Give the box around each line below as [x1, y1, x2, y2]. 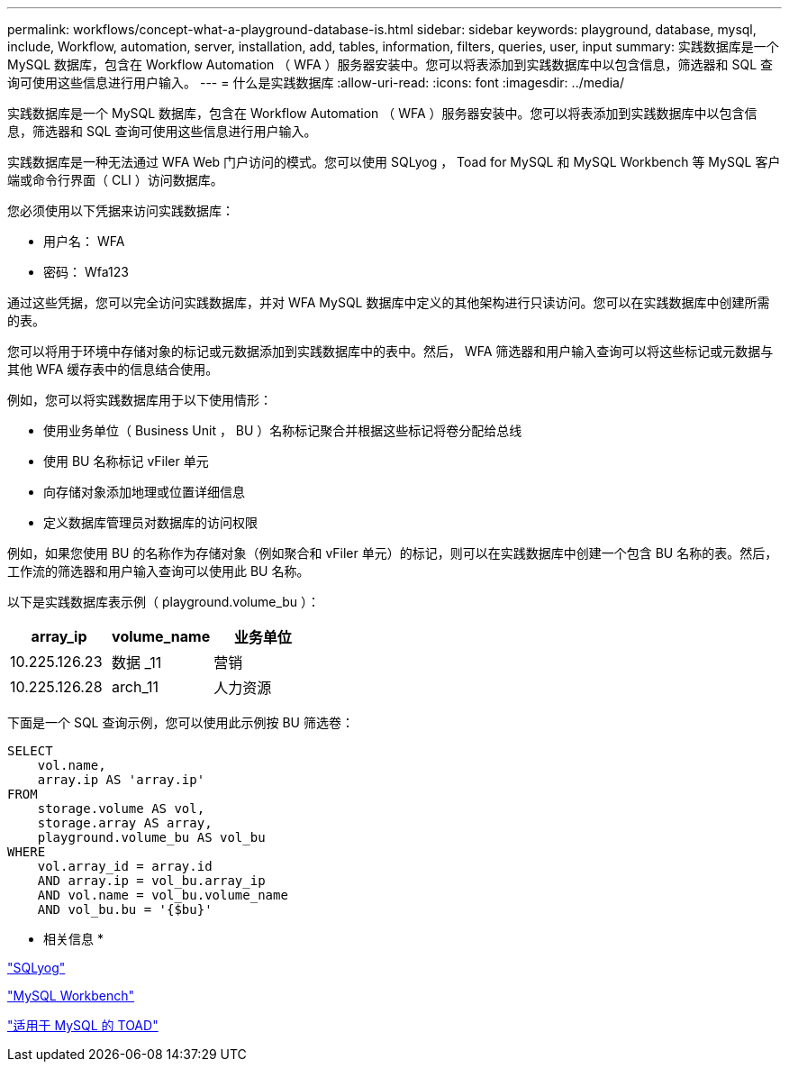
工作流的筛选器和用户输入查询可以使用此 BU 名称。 [7, 563, 310, 579]
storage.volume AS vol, [37, 801, 205, 816]
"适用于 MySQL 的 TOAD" [7, 1018, 159, 1033]
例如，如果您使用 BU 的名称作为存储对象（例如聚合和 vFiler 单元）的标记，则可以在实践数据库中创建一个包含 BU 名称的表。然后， [7, 545, 778, 561]
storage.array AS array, [37, 816, 213, 830]
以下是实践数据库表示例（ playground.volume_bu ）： [7, 594, 321, 609]
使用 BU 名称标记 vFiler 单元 [43, 453, 209, 469]
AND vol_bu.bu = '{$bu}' [37, 902, 213, 917]
